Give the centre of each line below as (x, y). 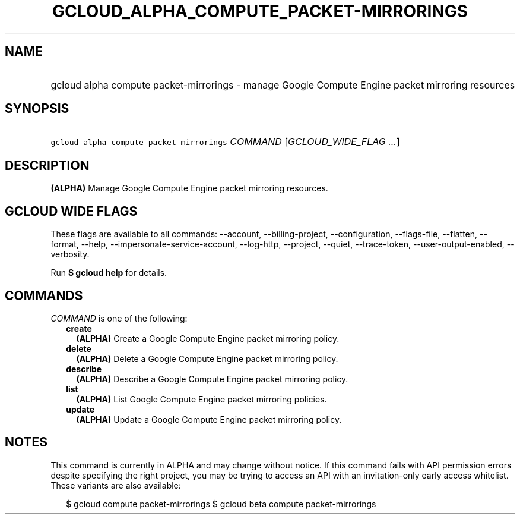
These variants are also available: (116, 485)
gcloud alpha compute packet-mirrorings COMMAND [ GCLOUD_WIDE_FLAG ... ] (225, 142)
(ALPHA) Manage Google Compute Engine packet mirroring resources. (189, 188)
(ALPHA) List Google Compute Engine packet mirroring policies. (202, 399)
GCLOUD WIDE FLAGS (71, 211)
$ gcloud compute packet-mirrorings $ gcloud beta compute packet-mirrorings (221, 504)
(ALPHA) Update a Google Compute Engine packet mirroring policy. (209, 419)
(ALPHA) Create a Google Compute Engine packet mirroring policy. (208, 338)
